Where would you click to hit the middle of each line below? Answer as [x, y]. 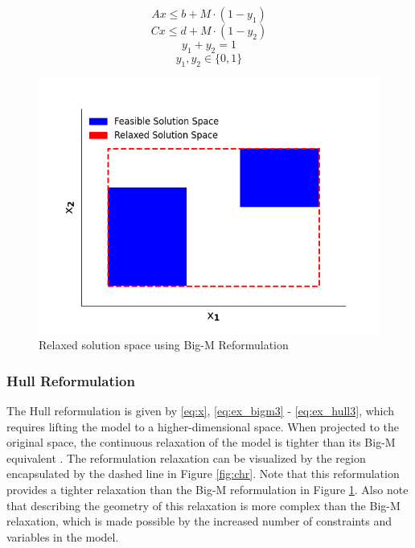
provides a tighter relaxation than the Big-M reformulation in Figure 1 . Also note [207, 489]
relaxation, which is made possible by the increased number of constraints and [199, 521]
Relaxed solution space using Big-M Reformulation [164, 345]
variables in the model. [63, 536]
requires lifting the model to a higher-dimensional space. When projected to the [203, 426]
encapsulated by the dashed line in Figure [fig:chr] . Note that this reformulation [203, 474]
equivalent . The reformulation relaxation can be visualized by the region [186, 457]
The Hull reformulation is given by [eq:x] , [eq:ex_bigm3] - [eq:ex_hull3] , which [201, 410]
